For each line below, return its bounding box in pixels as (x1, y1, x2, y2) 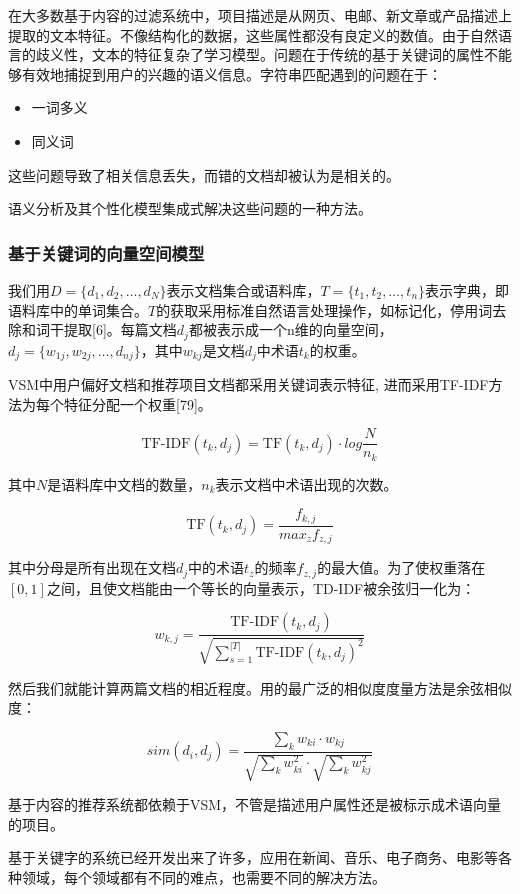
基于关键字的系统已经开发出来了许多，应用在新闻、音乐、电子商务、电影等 (8, 847, 498, 868)
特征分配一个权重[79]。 (63, 393, 212, 414)
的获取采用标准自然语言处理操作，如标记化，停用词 (156, 299, 493, 320)
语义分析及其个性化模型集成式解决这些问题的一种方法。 (8, 198, 372, 219)
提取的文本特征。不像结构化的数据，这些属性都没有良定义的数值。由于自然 (8, 24, 498, 45)
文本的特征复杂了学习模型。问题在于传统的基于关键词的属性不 (91, 44, 498, 65)
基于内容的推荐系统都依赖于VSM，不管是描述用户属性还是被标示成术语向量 (8, 794, 502, 815)
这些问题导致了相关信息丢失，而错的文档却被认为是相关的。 (8, 164, 400, 185)
